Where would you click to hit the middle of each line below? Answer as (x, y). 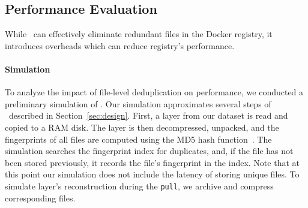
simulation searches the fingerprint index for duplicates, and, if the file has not (149, 151)
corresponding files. (40, 198)
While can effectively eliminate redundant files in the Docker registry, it (139, 34)
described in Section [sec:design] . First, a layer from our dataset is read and (148, 115)
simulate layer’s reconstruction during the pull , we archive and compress (139, 186)
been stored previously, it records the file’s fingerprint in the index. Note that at (152, 162)
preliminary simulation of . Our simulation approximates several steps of (138, 103)
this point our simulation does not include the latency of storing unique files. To (152, 174)
